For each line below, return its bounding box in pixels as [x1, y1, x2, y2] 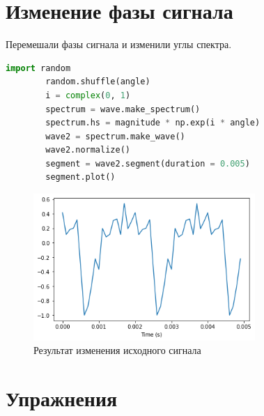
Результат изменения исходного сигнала [33, 343, 201, 357]
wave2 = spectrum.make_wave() [45, 131, 185, 141]
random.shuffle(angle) [45, 77, 150, 87]
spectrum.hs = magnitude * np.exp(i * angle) [45, 118, 261, 128]
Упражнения [6, 383, 118, 412]
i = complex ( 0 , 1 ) [45, 90, 131, 100]
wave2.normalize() [45, 145, 130, 155]
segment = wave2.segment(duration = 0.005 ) [45, 158, 250, 169]
